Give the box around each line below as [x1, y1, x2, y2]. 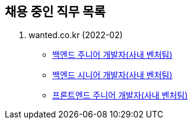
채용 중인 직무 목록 [5, 4, 106, 19]
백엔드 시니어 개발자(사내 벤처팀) [52, 70, 173, 80]
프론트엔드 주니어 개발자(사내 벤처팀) [52, 90, 188, 101]
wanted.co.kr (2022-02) [29, 30, 123, 41]
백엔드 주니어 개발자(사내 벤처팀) [52, 49, 173, 60]
